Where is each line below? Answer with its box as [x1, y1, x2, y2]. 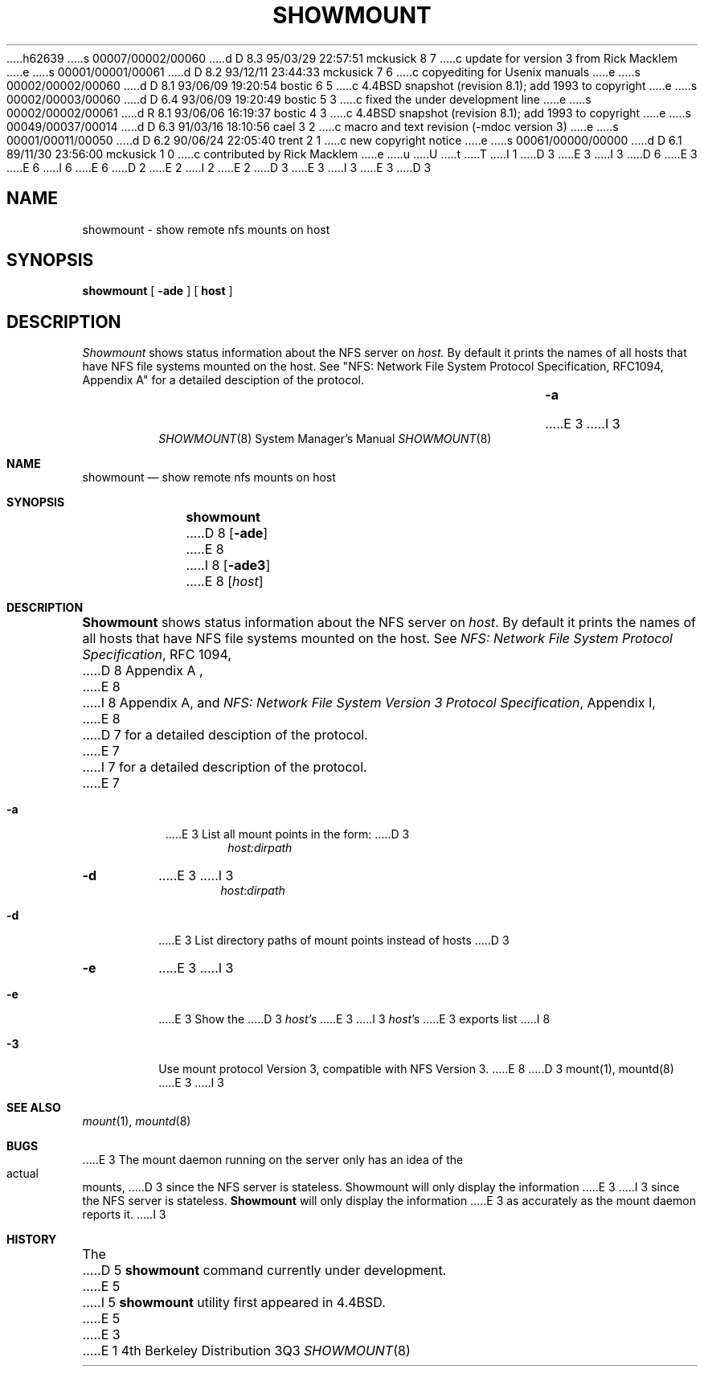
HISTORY [6, 1232, 57, 1247]
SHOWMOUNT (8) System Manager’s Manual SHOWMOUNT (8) [158, 432, 492, 446]
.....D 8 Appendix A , [82, 662, 203, 679]
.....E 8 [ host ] [186, 573, 264, 590]
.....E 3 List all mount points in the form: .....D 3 [165, 827, 410, 842]
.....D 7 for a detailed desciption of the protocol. [82, 727, 368, 744]
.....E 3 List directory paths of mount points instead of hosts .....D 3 [158, 933, 510, 948]
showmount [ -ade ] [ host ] [82, 284, 233, 298]
